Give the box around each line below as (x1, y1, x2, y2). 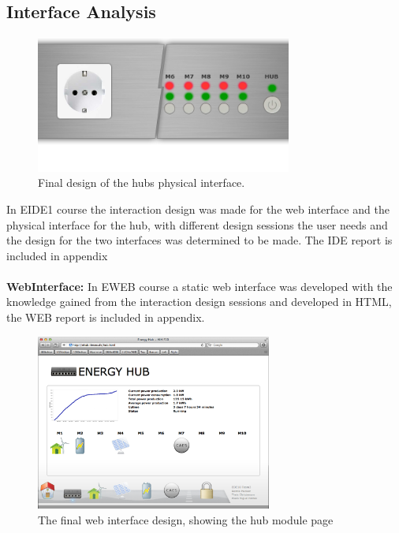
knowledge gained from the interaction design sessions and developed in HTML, (6, 293, 392, 310)
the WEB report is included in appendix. (6, 309, 205, 326)
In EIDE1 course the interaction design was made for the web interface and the (6, 200, 390, 217)
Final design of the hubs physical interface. (38, 174, 245, 191)
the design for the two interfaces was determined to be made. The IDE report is (6, 232, 393, 248)
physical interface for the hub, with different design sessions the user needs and (6, 216, 388, 233)
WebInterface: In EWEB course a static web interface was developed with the (6, 278, 393, 294)
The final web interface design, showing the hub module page (38, 512, 334, 528)
